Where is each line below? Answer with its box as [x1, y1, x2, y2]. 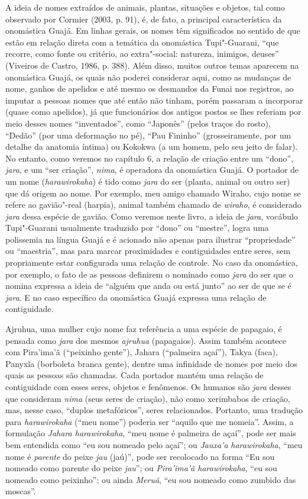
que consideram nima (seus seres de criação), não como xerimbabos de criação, [5, 392, 290, 404]
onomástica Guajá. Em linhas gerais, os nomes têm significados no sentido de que [5, 24, 300, 37]
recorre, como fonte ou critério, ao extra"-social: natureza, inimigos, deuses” [5, 47, 279, 60]
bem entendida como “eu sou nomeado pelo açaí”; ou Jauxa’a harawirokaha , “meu [5, 438, 303, 450]
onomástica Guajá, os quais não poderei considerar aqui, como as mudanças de [5, 70, 291, 83]
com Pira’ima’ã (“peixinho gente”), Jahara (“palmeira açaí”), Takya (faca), [5, 346, 278, 358]
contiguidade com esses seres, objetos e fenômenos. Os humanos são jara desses [5, 381, 291, 392]
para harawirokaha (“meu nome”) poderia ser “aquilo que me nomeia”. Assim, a [5, 415, 294, 427]
